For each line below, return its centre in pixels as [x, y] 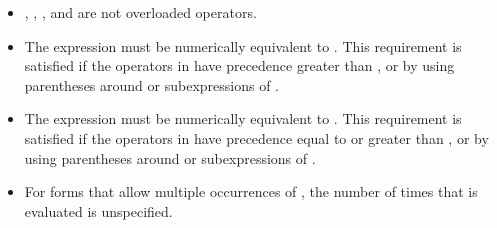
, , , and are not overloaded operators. [140, 12]
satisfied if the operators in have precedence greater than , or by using [239, 65]
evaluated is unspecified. [98, 210]
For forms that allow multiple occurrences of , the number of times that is [251, 191]
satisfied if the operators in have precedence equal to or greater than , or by [256, 137]
